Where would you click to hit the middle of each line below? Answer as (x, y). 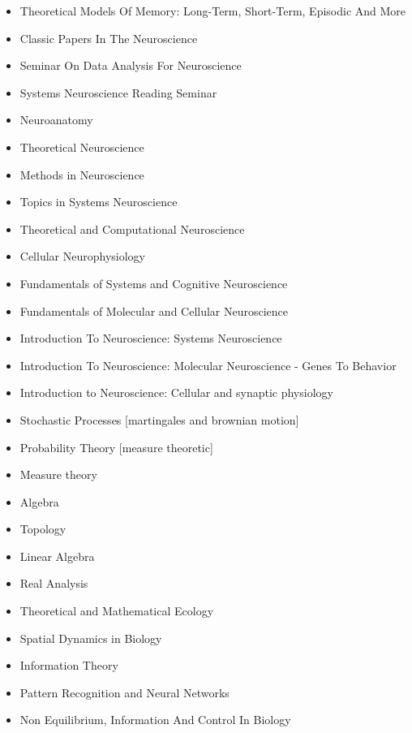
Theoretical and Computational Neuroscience (132, 229)
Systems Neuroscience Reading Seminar (118, 92)
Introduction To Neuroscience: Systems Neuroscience (151, 338)
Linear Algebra (57, 556)
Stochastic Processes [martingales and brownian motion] (159, 419)
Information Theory (69, 665)
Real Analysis (54, 583)
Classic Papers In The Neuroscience (109, 38)
